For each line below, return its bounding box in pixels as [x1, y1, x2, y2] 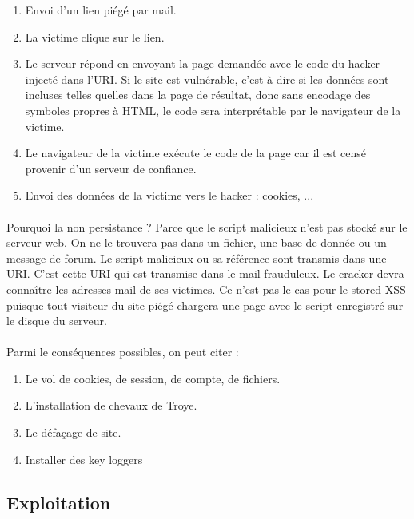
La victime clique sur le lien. [25, 28, 165, 45]
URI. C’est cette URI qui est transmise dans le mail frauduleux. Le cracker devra [6, 265, 404, 282]
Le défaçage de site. [25, 424, 121, 441]
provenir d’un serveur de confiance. [25, 160, 197, 176]
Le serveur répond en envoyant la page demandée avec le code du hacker [25, 55, 380, 72]
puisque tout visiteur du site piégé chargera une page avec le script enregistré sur [6, 296, 404, 313]
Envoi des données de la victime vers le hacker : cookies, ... [25, 187, 314, 204]
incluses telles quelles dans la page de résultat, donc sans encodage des [25, 86, 371, 103]
